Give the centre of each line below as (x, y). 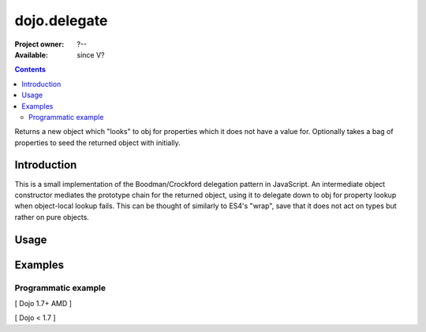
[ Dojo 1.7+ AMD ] (43, 303)
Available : (32, 54)
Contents (30, 69)
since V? (91, 54)
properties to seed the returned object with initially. (97, 143)
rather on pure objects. (52, 217)
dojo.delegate (61, 21)
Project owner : (39, 44)
